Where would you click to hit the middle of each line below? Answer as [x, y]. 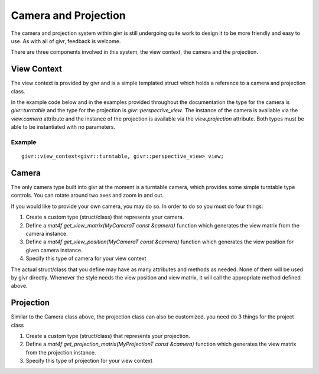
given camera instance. [54, 250]
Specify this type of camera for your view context [86, 258]
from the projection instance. [61, 352]
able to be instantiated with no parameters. [63, 127]
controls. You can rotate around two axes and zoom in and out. [87, 196]
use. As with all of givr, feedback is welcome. [66, 41]
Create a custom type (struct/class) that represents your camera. [105, 217]
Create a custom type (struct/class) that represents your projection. [108, 336]
